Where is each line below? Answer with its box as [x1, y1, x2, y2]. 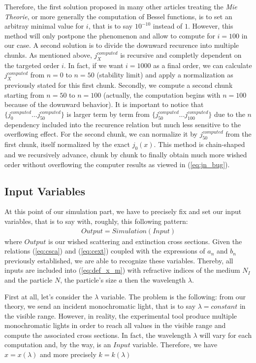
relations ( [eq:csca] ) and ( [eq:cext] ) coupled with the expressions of [4, 246, 205, 256]
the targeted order [4, 60, 60, 70]
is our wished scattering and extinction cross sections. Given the [48, 236, 242, 246]
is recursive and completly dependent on [120, 49, 242, 60]
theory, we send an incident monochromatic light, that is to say [4, 301, 196, 311]
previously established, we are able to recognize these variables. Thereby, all [4, 255, 233, 265]
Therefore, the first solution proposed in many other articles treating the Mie [4, 1, 237, 11]
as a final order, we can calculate [153, 60, 252, 70]
